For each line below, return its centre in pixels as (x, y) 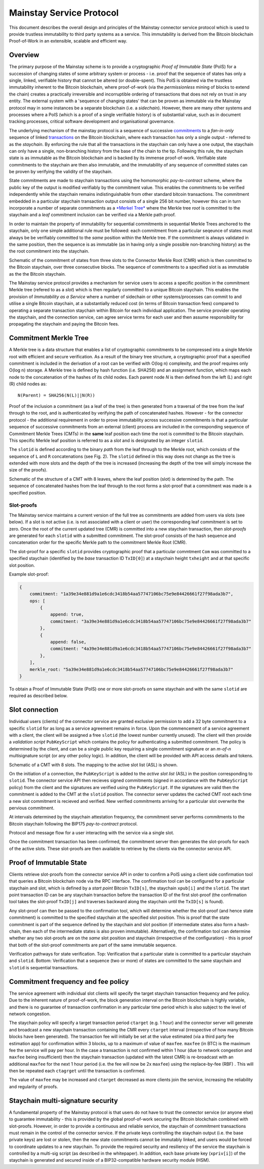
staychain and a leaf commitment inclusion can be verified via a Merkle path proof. (92, 215)
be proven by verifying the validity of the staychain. (61, 172)
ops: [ (37, 601)
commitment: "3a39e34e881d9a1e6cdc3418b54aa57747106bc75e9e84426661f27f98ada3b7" (151, 621)
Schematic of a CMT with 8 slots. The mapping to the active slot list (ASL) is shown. (93, 765)
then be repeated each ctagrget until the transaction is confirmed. (77, 1071)
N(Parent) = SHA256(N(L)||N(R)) (56, 395)
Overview (24, 55)
